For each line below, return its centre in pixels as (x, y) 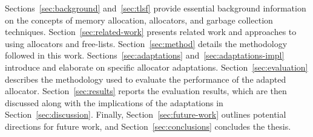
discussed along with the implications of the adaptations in (114, 102)
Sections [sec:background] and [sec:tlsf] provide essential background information (156, 8)
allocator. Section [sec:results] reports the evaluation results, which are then (146, 91)
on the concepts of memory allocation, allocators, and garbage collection (139, 20)
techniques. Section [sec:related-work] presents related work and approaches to (151, 32)
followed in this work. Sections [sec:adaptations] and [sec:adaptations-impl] (145, 55)
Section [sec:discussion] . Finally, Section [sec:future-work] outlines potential (146, 114)
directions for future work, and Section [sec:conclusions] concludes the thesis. (148, 126)
